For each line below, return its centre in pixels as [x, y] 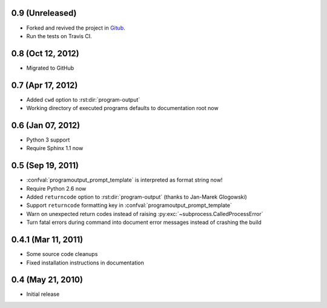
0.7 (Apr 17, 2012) [45, 85]
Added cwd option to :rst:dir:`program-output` [83, 99]
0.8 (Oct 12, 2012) [45, 54]
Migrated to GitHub [50, 68]
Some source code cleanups [62, 254]
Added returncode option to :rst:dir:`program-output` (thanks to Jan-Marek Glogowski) [137, 197]
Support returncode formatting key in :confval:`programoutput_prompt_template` [129, 205]
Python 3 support [48, 140]
